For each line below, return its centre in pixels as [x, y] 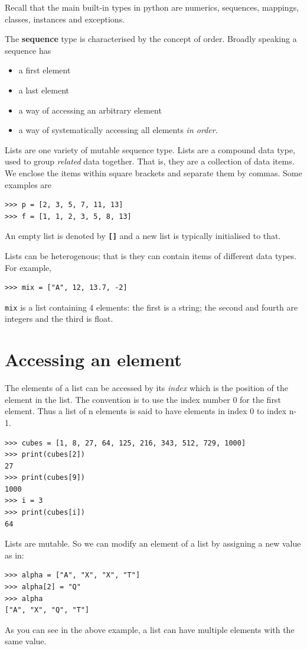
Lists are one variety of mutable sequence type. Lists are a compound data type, [150, 149]
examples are [28, 184]
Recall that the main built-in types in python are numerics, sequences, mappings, [152, 7]
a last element [44, 90]
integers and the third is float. [59, 319]
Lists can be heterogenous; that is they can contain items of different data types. [151, 255]
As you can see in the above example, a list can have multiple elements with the [150, 629]
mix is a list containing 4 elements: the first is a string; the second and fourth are [151, 307]
